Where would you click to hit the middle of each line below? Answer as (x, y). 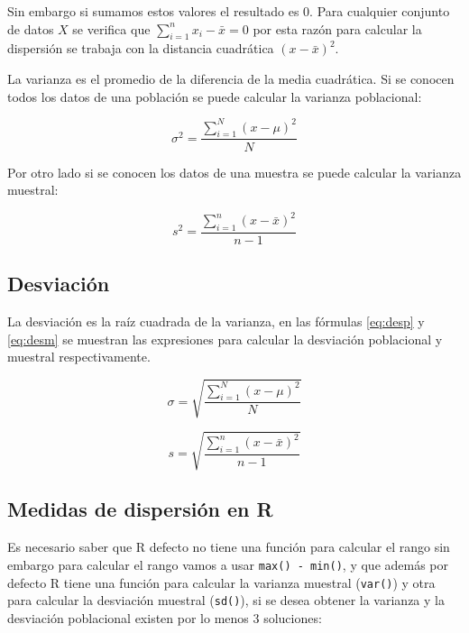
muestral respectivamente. (79, 357)
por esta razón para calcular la (337, 28)
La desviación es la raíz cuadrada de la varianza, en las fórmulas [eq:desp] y (216, 321)
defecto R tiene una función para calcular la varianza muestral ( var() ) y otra (221, 582)
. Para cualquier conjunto (380, 11)
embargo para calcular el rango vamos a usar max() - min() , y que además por (228, 564)
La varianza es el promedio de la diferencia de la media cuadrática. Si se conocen (231, 78)
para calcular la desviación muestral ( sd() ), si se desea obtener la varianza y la (226, 600)
